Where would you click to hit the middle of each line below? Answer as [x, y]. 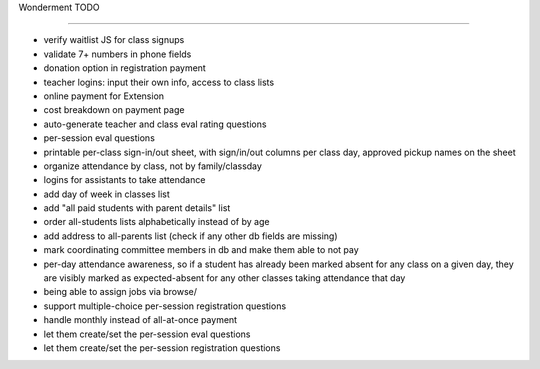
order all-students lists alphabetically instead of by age [156, 222]
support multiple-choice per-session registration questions [165, 306]
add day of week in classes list [106, 194]
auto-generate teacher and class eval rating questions [155, 124]
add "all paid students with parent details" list [137, 208]
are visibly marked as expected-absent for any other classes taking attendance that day [224, 278]
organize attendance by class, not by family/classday [152, 166]
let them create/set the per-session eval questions [147, 334]
